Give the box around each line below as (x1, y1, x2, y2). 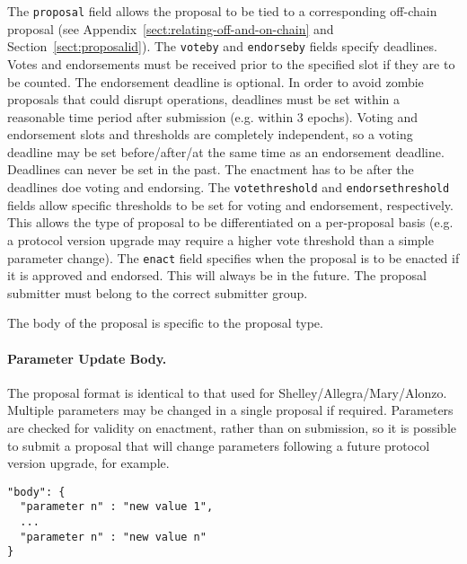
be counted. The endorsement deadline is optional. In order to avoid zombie (7, 72, 424, 91)
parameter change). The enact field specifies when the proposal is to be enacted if (7, 248, 460, 267)
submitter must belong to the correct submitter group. (7, 283, 308, 302)
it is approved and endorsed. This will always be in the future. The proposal (7, 266, 427, 285)
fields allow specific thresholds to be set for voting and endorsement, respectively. (7, 195, 454, 214)
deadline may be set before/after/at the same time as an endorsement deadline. (7, 142, 445, 161)
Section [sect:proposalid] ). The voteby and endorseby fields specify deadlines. (7, 37, 437, 56)
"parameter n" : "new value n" (20, 530, 207, 543)
